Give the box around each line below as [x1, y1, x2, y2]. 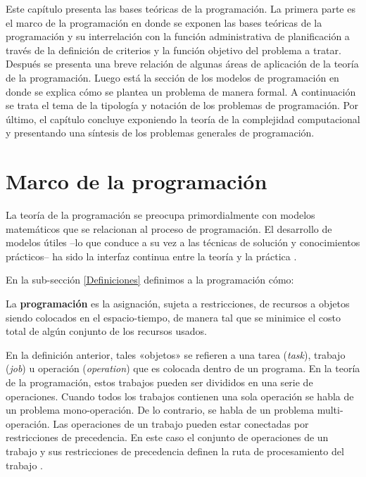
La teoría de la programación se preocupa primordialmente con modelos [6, 208, 315, 222]
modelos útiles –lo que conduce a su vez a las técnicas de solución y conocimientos [6, 235, 360, 250]
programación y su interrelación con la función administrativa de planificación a [6, 29, 350, 44]
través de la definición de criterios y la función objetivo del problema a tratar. [6, 42, 341, 57]
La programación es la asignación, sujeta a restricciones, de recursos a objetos [6, 296, 350, 311]
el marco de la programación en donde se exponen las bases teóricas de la [6, 15, 322, 30]
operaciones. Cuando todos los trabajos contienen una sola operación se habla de [6, 388, 354, 403]
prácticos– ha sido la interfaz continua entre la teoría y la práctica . [6, 248, 297, 263]
